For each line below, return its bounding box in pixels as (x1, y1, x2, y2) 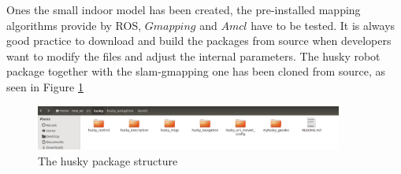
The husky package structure (38, 153, 178, 169)
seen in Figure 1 (6, 78, 84, 94)
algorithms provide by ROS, (6, 17, 142, 33)
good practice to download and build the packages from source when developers (6, 32, 392, 49)
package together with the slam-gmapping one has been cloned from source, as (6, 63, 386, 80)
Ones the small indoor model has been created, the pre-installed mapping (6, 2, 361, 17)
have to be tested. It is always (251, 17, 395, 33)
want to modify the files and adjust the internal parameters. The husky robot (6, 47, 381, 64)
